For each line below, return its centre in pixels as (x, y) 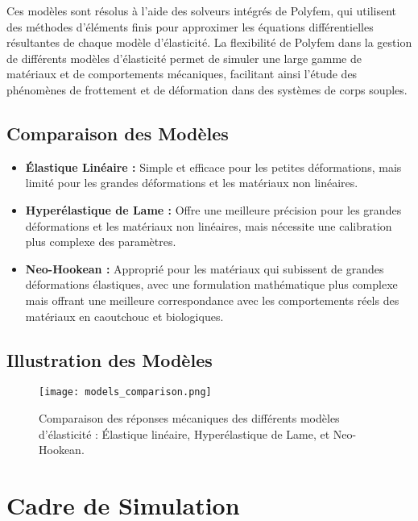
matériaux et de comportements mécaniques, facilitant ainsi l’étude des (182, 74)
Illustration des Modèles (110, 359)
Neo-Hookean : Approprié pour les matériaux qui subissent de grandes (205, 268)
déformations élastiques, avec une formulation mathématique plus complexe (211, 284)
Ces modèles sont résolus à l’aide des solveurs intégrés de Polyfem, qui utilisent (202, 10)
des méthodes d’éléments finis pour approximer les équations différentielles (190, 26)
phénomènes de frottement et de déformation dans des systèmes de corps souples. (207, 89)
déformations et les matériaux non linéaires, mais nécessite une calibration (209, 225)
